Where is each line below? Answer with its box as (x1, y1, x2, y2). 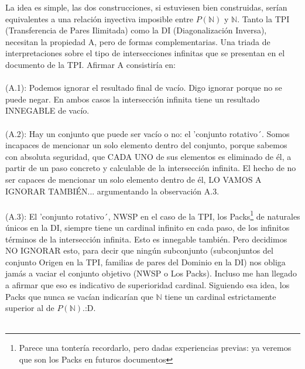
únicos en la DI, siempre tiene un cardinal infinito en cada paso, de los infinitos (5, 221, 290, 233)
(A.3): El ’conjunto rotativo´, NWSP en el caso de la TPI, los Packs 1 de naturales (5, 208, 300, 222)
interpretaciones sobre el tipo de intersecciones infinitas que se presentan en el (5, 47, 285, 59)
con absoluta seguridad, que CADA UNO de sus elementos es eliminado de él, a (5, 150, 292, 162)
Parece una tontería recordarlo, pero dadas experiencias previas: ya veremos (19, 341, 292, 354)
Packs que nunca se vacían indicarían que (5, 290, 153, 302)
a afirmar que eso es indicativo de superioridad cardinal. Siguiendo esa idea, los (5, 278, 290, 291)
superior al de (5, 302, 54, 314)
